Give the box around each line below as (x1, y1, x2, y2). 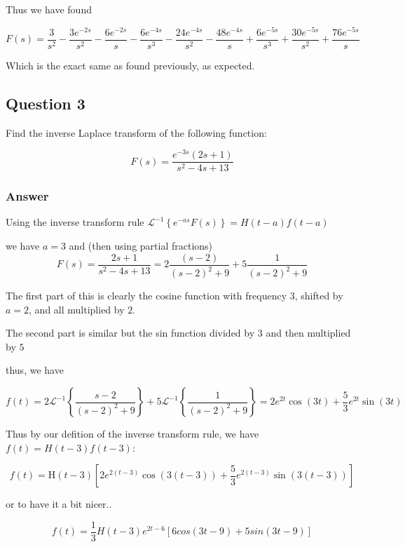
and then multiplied (266, 325, 351, 340)
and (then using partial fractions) (69, 238, 213, 253)
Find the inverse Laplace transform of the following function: (6, 125, 267, 140)
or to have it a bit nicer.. (6, 497, 112, 511)
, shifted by (294, 288, 343, 303)
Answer (6, 187, 49, 205)
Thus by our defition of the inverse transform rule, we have (6, 426, 259, 441)
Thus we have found (6, 2, 92, 16)
